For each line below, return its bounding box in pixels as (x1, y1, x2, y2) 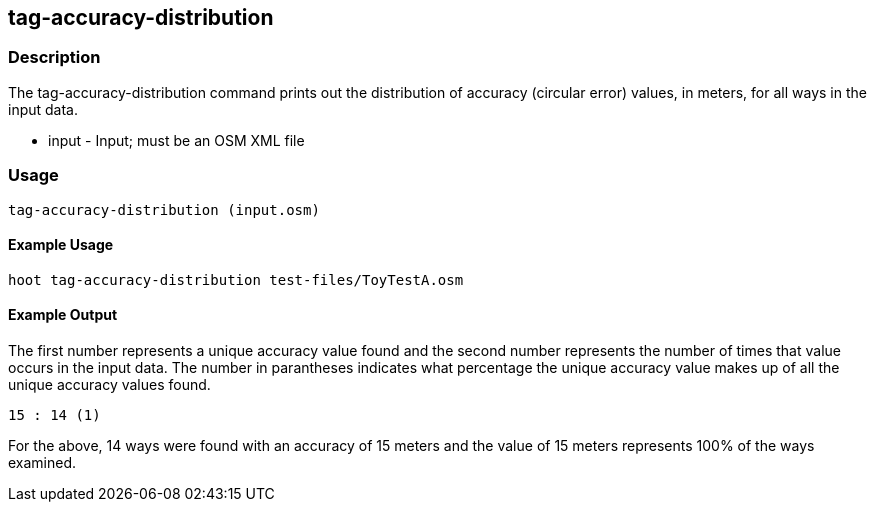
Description (8, 47, 101, 68)
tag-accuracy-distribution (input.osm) (8, 201, 320, 218)
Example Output (8, 306, 118, 324)
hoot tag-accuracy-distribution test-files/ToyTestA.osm (8, 271, 464, 288)
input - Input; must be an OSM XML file (48, 131, 305, 149)
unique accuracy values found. (8, 375, 211, 393)
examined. (8, 453, 77, 471)
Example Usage (8, 236, 114, 254)
